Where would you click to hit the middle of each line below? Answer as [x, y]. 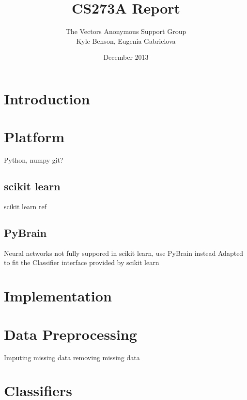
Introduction [47, 98]
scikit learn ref [25, 207]
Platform [34, 137]
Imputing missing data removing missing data [72, 357]
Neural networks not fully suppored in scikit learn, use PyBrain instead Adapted [124, 253]
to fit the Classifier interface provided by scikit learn [82, 262]
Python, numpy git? [34, 160]
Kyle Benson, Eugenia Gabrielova [126, 41]
